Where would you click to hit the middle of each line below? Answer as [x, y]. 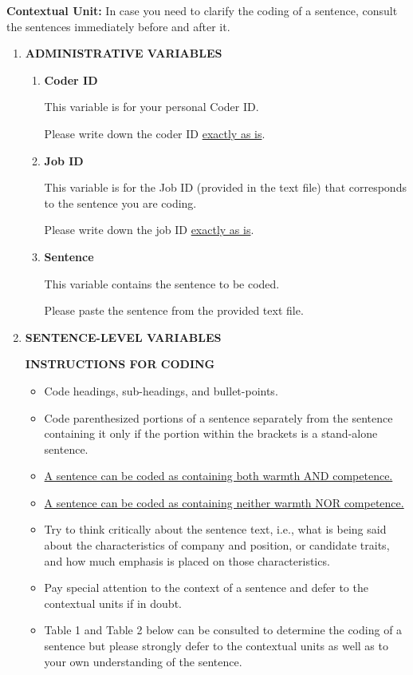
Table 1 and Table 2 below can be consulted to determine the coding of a [223, 630]
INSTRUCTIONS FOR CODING [120, 364]
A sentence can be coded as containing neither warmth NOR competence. [224, 502]
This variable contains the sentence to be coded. [162, 283]
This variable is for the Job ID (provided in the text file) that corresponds [225, 187]
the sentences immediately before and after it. [118, 26]
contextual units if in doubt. [113, 603]
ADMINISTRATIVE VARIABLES [124, 53]
